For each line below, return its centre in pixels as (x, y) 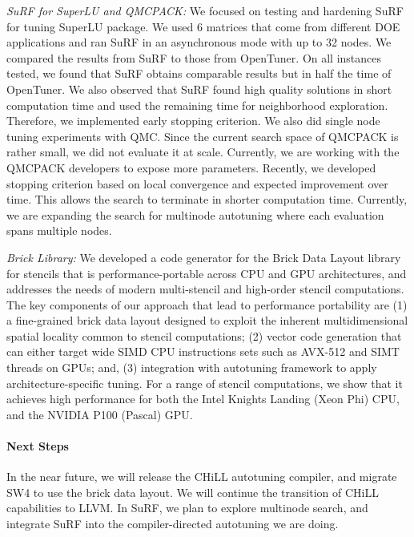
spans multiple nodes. (59, 230)
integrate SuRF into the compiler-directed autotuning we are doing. (173, 524)
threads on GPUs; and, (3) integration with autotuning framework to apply (192, 367)
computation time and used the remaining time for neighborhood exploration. (197, 105)
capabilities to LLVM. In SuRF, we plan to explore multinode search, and (187, 508)
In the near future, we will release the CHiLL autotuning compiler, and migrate (202, 476)
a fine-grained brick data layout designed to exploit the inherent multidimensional (207, 320)
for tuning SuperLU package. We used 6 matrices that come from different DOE (203, 26)
